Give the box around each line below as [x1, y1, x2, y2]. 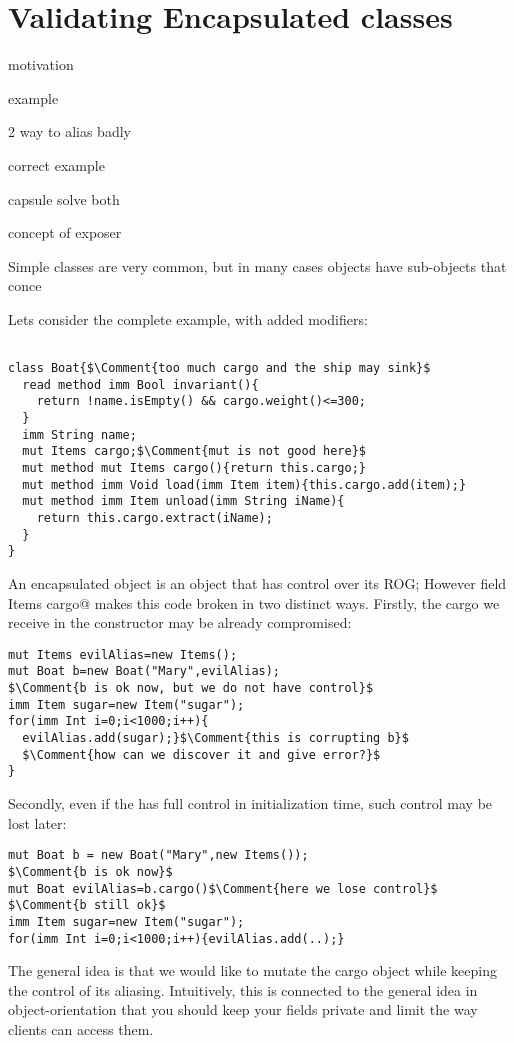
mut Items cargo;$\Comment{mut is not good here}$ [22, 444, 366, 459]
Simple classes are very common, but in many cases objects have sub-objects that [8, 255, 507, 276]
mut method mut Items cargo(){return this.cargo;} [22, 461, 366, 476]
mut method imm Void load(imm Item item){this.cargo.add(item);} [22, 477, 467, 492]
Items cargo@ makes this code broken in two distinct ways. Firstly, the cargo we [8, 592, 500, 613]
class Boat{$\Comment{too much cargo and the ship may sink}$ [8, 361, 431, 376]
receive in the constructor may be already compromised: [8, 612, 352, 633]
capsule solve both [8, 188, 120, 209]
